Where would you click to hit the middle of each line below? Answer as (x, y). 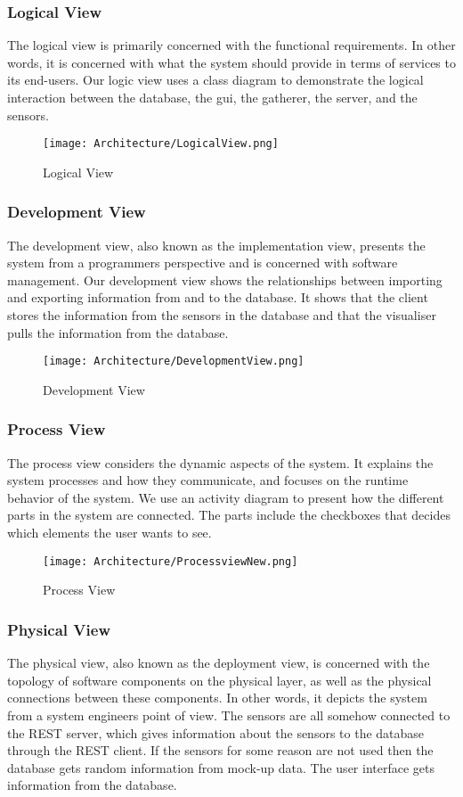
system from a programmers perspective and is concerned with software (203, 263)
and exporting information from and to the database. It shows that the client (218, 297)
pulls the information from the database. (118, 332)
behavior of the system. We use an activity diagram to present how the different (226, 497)
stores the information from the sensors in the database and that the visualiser (222, 315)
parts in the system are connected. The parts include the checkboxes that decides (229, 515)
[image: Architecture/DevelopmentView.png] (174, 362)
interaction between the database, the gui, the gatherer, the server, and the (212, 97)
